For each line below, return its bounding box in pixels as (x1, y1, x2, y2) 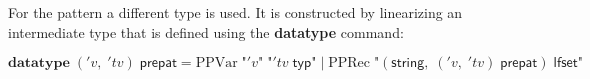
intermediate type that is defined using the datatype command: (8, 21, 404, 42)
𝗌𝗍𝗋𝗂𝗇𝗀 (391, 56, 425, 71)
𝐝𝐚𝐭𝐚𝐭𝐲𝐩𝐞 (8, 56, 70, 71)
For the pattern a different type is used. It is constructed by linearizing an (8, 2, 463, 22)
